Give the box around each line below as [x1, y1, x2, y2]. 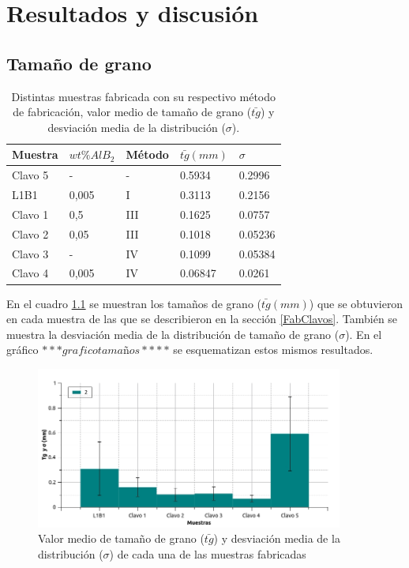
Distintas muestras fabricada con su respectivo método [11, 88, 276, 104]
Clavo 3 [12, 245, 49, 261]
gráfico [6, 341, 39, 358]
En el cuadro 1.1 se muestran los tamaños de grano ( [6, 295, 261, 311]
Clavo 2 [12, 225, 49, 242]
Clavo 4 [12, 265, 49, 281]
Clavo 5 [12, 167, 49, 183]
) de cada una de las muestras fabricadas [109, 546, 306, 562]
